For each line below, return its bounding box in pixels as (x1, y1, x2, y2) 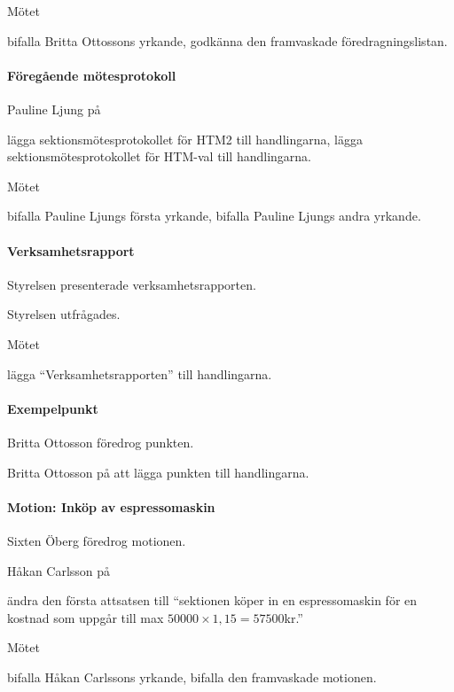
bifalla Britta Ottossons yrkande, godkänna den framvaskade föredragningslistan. (7, 31, 448, 50)
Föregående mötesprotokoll (7, 66, 176, 84)
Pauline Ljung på (7, 99, 101, 118)
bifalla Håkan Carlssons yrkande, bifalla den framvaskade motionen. (7, 667, 377, 686)
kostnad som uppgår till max (7, 608, 164, 626)
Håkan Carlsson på (7, 561, 111, 579)
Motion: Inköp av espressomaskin (7, 497, 215, 516)
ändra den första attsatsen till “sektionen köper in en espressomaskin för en (7, 591, 418, 610)
